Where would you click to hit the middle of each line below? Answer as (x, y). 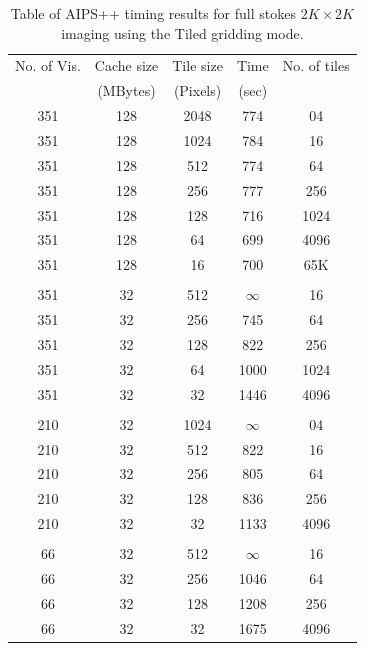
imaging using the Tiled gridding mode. (182, 32)
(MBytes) (126, 90)
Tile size (197, 65)
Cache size (126, 65)
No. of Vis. (48, 65)
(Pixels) (197, 90)
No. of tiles (316, 65)
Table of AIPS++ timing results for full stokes (153, 13)
